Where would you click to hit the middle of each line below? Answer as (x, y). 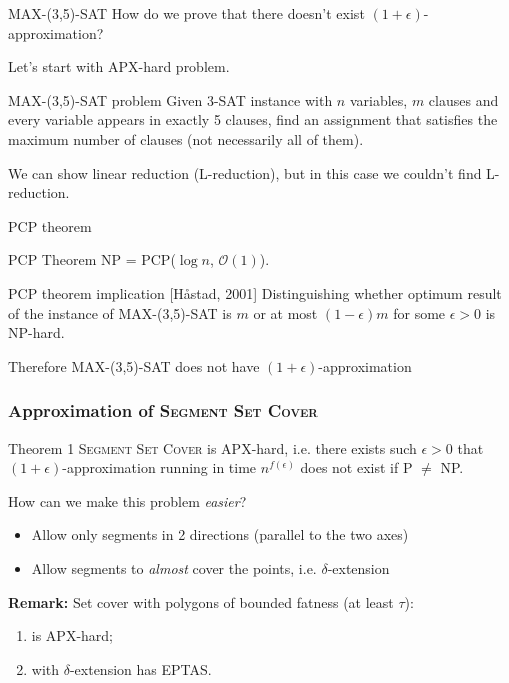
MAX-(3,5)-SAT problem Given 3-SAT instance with (170, 99)
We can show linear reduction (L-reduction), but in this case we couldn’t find (245, 172)
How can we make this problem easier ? (127, 500)
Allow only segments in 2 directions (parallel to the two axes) (220, 534)
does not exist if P (356, 467)
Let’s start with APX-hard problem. (119, 66)
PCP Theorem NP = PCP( (92, 259)
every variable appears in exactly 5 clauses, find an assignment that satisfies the (253, 119)
